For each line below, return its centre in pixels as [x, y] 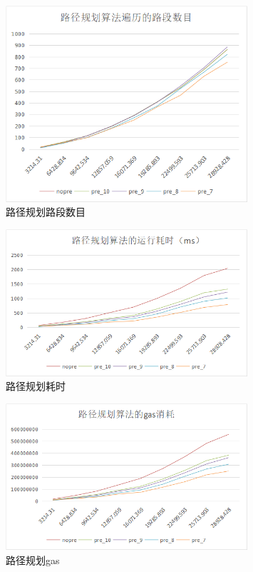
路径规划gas [33, 560]
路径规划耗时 [36, 386]
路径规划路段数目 [46, 212]
